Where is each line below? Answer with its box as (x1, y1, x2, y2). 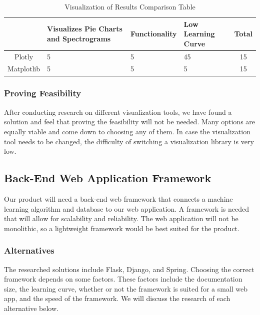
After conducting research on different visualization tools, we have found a (4, 106, 232, 117)
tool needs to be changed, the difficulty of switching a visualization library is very (4, 136, 254, 146)
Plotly (14, 51, 33, 61)
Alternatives (4, 244, 54, 257)
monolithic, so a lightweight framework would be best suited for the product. (4, 223, 239, 233)
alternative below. (4, 303, 58, 313)
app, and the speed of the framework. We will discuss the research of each (4, 293, 230, 304)
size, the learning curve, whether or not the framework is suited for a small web (4, 283, 248, 294)
